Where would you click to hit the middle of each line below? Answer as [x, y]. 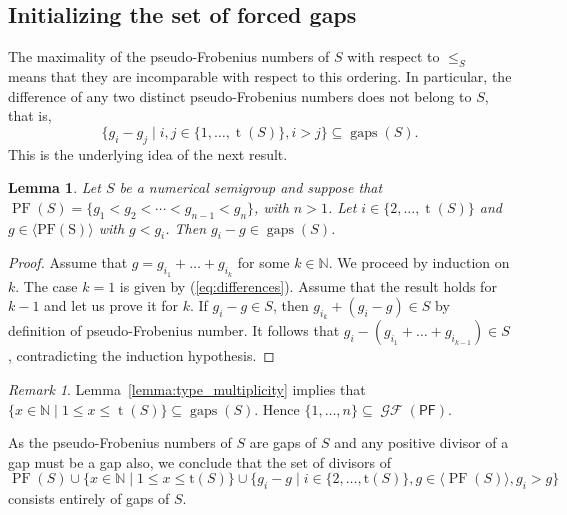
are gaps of [283, 442]
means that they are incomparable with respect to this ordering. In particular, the [260, 76]
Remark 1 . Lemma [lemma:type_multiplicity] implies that [187, 388]
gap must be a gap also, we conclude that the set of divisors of [200, 461]
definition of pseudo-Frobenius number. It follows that [174, 330]
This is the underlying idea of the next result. [148, 153]
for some [263, 262]
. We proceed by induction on [419, 262]
